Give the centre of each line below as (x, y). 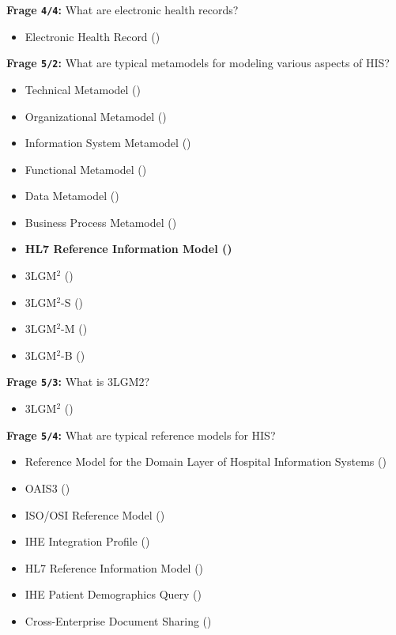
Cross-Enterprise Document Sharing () (118, 620)
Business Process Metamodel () (101, 222)
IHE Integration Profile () (87, 541)
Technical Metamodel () (83, 89)
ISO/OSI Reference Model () (95, 514)
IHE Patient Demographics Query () (113, 594)
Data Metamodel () (72, 196)
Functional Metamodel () (86, 169)
